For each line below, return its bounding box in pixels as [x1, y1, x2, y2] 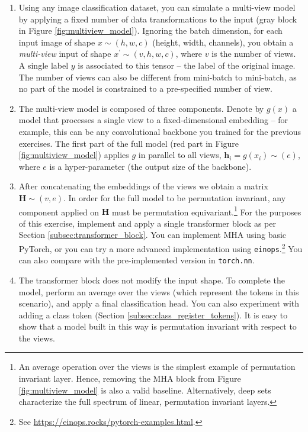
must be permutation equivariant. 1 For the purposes [112, 204, 301, 218]
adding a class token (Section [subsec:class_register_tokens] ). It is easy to [18, 308, 288, 321]
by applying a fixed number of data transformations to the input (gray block [18, 12, 297, 25]
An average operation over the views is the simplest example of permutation [18, 360, 296, 373]
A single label [18, 59, 69, 71]
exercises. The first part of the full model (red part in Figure [18, 137, 239, 149]
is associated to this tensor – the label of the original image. [78, 59, 296, 71]
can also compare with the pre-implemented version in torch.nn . [18, 254, 255, 266]
